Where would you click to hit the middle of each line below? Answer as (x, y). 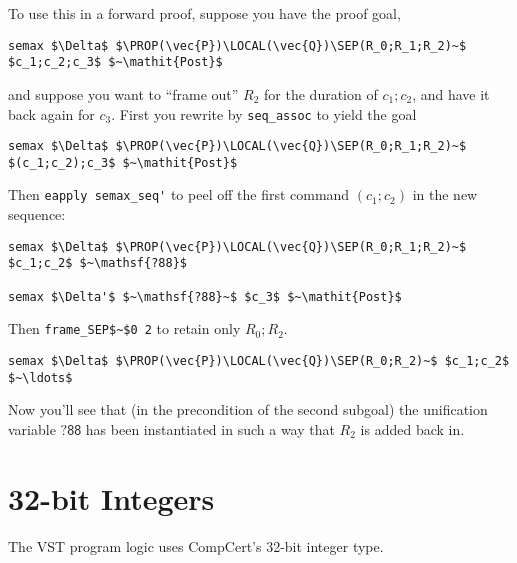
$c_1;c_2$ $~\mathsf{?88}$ (97, 263)
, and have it (451, 93)
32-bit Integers (111, 497)
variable (32, 428)
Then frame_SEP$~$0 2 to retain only (124, 328)
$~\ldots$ (40, 377)
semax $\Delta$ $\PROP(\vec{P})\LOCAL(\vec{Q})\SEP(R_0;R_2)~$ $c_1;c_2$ (259, 361)
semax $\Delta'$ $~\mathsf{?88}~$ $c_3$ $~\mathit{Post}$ (205, 296)
